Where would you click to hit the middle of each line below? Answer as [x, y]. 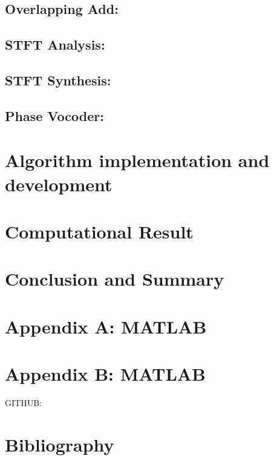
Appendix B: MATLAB [105, 373]
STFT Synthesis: [58, 80]
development [59, 184]
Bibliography [60, 444]
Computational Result [99, 231]
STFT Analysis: [55, 44]
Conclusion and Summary [115, 279]
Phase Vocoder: [54, 115]
